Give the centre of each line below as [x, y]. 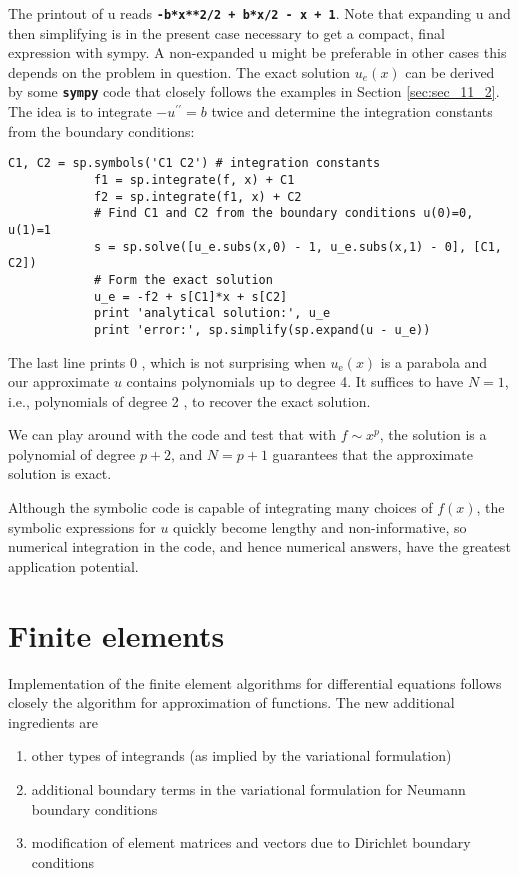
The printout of [55, 13]
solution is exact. [60, 473]
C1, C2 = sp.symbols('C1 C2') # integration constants [194, 163]
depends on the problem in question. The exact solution [179, 71]
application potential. [73, 565]
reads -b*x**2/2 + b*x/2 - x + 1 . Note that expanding [296, 13]
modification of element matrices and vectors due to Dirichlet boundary [251, 842]
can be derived [450, 71]
